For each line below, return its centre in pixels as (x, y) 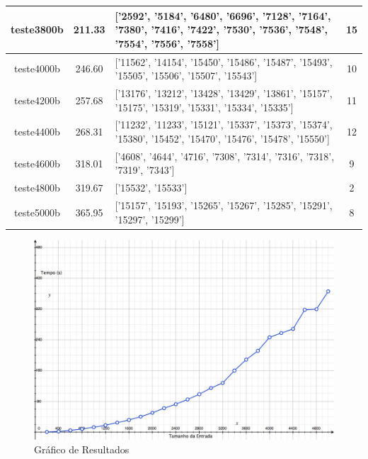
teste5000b (37, 212)
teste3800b (37, 29)
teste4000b (37, 68)
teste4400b (37, 132)
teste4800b (37, 188)
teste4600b (37, 163)
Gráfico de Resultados (82, 449)
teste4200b (37, 100)
